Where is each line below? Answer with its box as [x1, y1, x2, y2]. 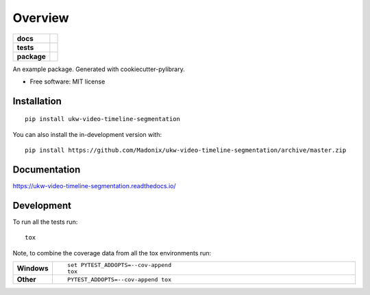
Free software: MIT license [29, 77, 106, 86]
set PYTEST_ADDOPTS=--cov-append [67, 261, 171, 269]
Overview [12, 10, 69, 25]
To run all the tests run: [12, 218, 78, 226]
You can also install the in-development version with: [12, 130, 162, 138]
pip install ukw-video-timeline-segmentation [25, 115, 181, 123]
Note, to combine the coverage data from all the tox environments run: [12, 248, 212, 257]
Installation [12, 95, 62, 107]
